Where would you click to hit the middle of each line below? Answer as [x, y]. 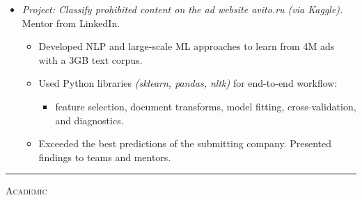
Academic [26, 191]
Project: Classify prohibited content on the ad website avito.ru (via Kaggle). [182, 9]
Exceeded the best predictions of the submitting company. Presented [185, 143]
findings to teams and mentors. [105, 157]
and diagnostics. [89, 120]
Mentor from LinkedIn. [71, 23]
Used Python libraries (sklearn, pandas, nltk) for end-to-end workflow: [188, 83]
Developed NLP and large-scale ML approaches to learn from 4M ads [187, 46]
